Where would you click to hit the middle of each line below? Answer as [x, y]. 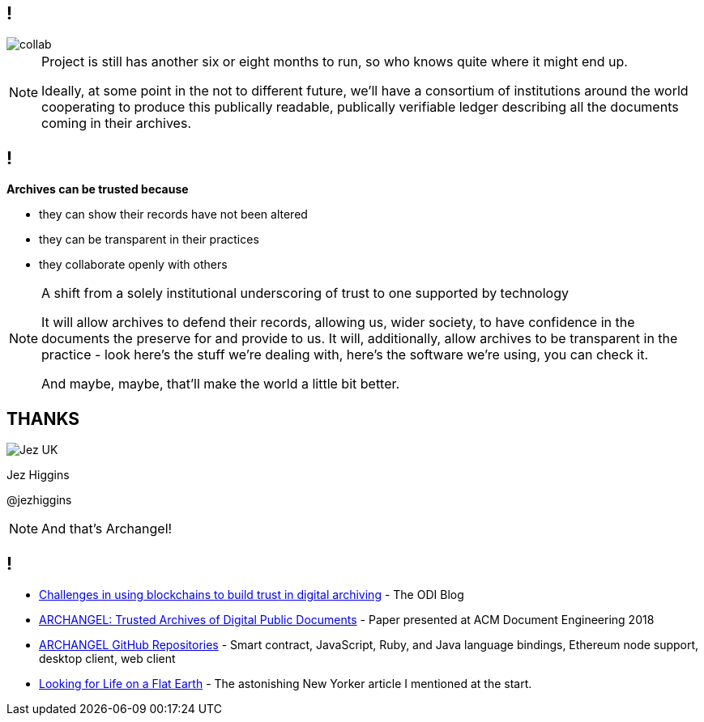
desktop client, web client [107, 658]
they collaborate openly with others [133, 265]
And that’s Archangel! [107, 529]
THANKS [43, 418]
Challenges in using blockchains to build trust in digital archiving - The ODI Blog [252, 594]
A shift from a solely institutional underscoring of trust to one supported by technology [305, 293]
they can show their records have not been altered [173, 214]
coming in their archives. [116, 123]
